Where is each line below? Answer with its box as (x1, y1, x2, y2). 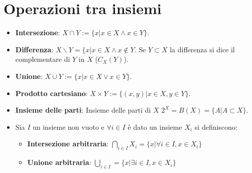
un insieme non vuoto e (32, 121, 104, 132)
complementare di (15, 54, 70, 64)
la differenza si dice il (170, 44, 235, 54)
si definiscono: (194, 121, 237, 132)
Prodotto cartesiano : (15, 88, 88, 98)
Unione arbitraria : (27, 157, 91, 167)
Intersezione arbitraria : (27, 138, 108, 149)
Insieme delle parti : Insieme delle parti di (15, 105, 151, 115)
